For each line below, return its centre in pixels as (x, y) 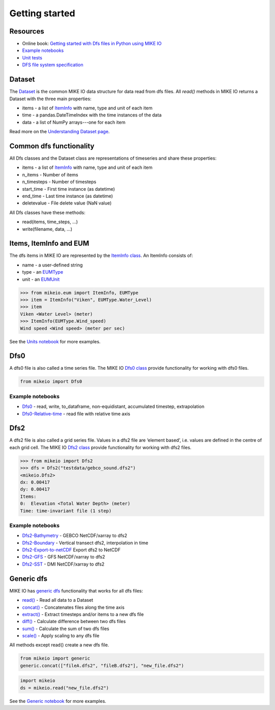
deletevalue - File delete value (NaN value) (67, 203)
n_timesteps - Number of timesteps (59, 182)
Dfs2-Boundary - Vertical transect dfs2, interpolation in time (85, 543)
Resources (27, 31)
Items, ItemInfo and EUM (49, 243)
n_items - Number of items (50, 174)
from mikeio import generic (55, 658)
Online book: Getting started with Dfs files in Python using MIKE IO (92, 44)
